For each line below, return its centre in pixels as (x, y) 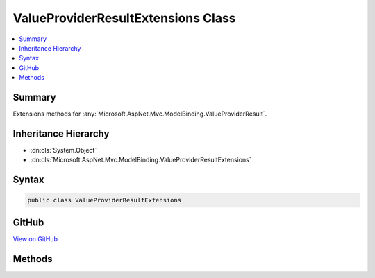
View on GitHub (35, 238)
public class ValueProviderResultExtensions (105, 200)
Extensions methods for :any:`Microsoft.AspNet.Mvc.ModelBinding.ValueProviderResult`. (140, 114)
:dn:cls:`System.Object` (64, 150)
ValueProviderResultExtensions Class (124, 18)
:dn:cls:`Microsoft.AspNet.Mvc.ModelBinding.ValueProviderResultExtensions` (141, 160)
